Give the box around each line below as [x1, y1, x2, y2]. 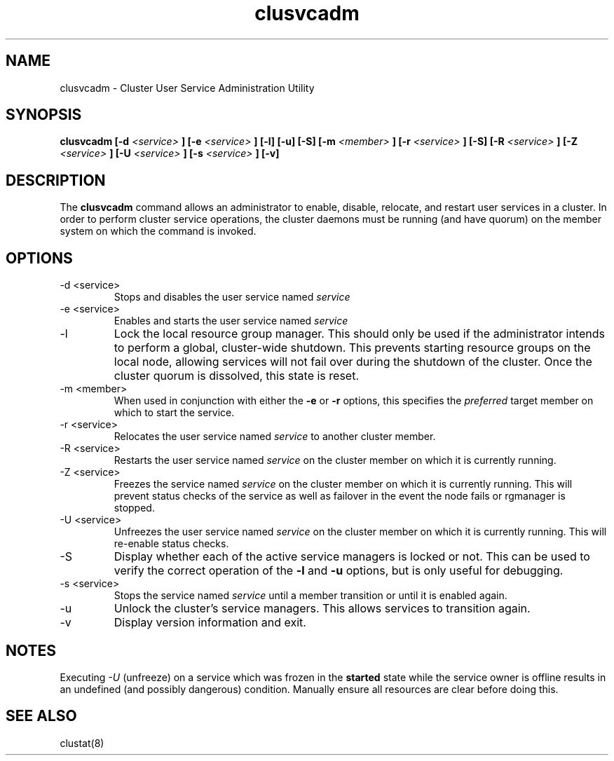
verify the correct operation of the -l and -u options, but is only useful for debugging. [114, 563, 564, 578]
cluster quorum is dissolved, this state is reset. [114, 369, 360, 383]
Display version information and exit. [114, 615, 306, 630]
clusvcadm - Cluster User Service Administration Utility [60, 81, 315, 94]
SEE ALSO [6, 707, 77, 725]
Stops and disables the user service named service [114, 291, 350, 303]
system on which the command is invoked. [60, 225, 257, 238]
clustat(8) [60, 736, 104, 749]
